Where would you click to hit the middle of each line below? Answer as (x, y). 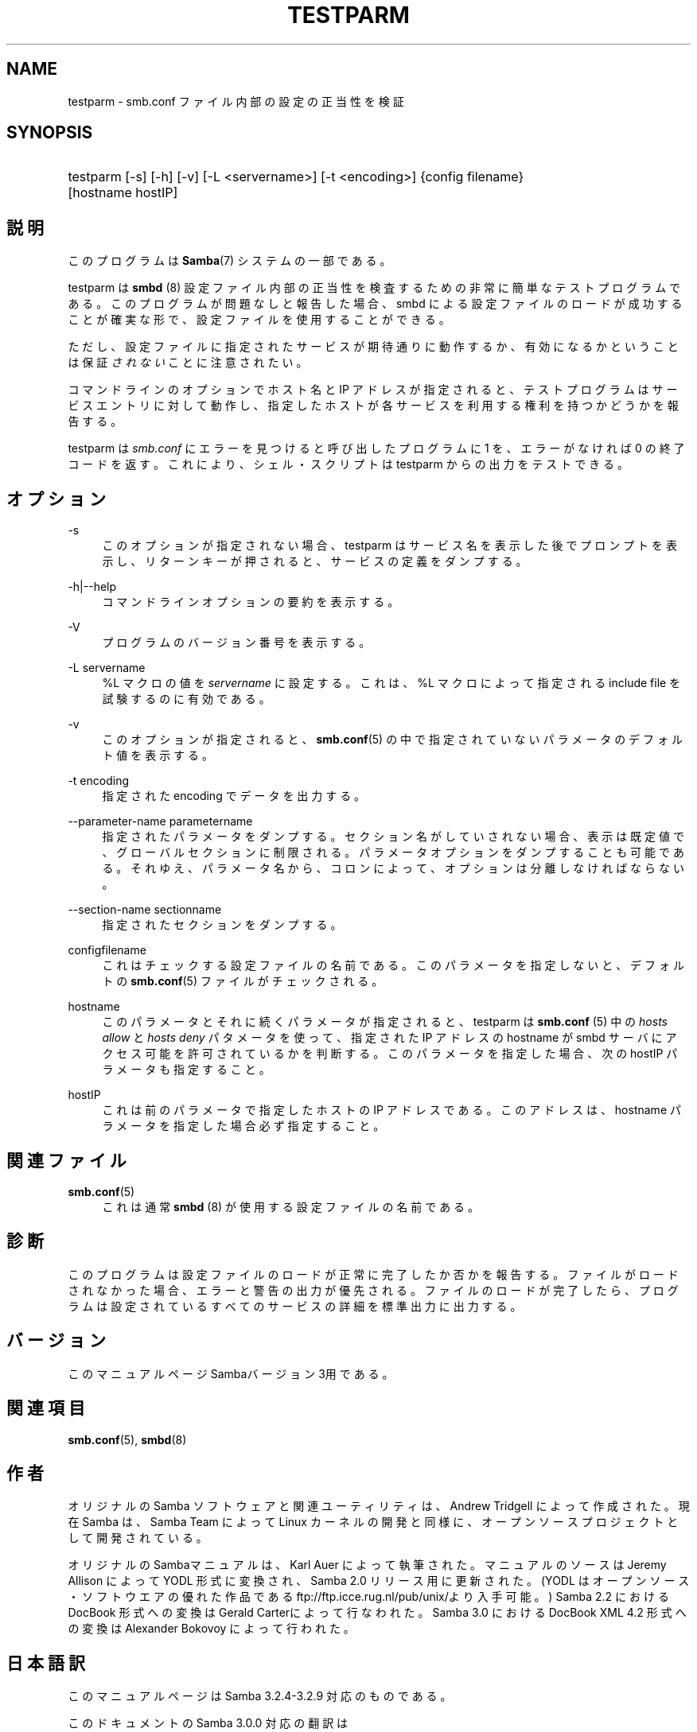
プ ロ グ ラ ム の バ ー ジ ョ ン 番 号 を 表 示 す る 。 (236, 643)
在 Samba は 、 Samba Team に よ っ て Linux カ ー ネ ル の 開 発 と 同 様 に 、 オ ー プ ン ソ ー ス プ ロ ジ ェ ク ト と (373, 1522)
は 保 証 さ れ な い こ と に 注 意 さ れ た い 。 (188, 363)
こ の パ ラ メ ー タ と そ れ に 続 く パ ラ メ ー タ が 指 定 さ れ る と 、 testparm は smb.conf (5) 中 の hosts (385, 1022)
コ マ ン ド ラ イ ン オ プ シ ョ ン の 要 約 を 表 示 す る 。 (251, 602)
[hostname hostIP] (123, 193)
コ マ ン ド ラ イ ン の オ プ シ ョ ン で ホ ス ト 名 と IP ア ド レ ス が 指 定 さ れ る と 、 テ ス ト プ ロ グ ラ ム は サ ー (373, 390)
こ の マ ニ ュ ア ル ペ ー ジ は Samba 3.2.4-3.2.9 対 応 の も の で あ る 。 (260, 1696)
